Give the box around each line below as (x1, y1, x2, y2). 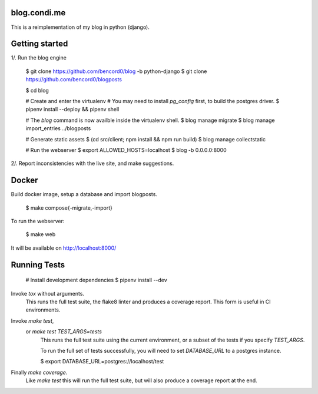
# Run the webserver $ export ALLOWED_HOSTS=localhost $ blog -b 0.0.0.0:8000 (25, 146, 227, 153)
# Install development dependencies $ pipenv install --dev (25, 277, 167, 284)
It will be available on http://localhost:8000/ (11, 244, 117, 251)
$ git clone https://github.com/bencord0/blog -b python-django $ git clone (25, 68, 207, 75)
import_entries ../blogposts (25, 125, 91, 132)
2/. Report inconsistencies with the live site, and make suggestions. (11, 160, 174, 167)
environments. (25, 306, 61, 313)
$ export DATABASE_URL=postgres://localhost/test (40, 358, 164, 365)
